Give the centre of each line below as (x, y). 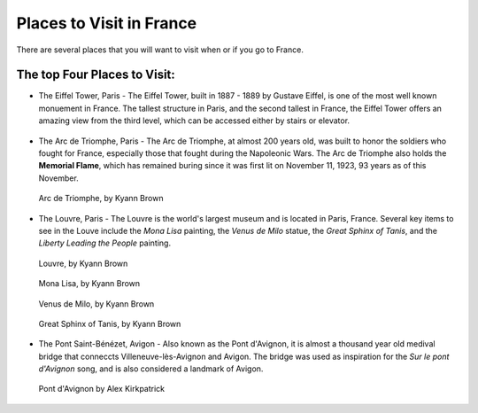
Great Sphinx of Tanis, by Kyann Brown (110, 323)
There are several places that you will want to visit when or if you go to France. (160, 50)
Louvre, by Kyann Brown (83, 263)
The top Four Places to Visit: (96, 75)
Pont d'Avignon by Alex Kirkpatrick (102, 389)
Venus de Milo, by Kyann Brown (96, 304)
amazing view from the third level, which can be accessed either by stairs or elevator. (194, 121)
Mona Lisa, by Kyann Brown (89, 284)
